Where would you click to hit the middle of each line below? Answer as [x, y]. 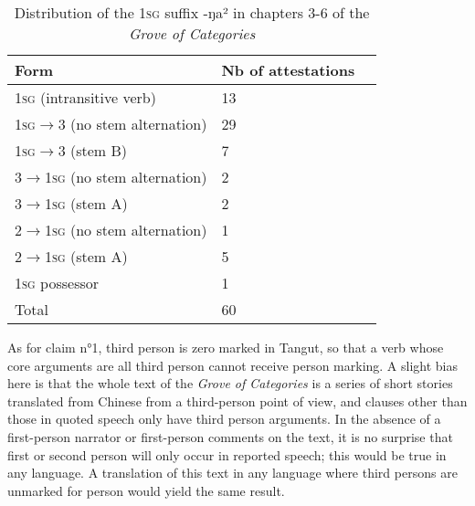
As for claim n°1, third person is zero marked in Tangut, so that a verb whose [226, 347]
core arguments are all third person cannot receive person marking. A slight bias [233, 365]
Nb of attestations [288, 70]
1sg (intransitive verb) [85, 97]
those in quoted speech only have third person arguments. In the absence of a [224, 419]
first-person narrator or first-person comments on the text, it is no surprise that [230, 436]
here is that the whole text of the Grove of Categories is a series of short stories [230, 383]
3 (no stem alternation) [132, 124]
